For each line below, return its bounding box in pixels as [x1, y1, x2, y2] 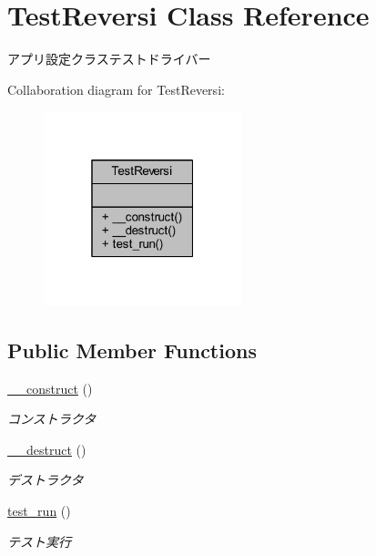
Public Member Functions [7, 335, 257, 364]
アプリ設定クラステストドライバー [7, 49, 211, 68]
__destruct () [7, 439, 86, 458]
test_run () [7, 500, 71, 520]
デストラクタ [7, 470, 84, 489]
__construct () [7, 378, 93, 397]
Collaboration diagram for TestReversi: [7, 79, 225, 98]
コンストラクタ [7, 409, 97, 428]
